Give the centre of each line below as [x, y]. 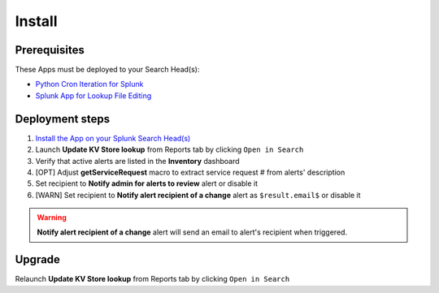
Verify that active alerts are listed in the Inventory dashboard [137, 161]
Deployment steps [62, 119]
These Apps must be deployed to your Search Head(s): [107, 70]
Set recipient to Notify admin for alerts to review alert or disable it [147, 183]
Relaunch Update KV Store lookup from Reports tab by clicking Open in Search [152, 279]
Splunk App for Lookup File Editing [93, 95]
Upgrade [38, 260]
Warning [52, 218]
